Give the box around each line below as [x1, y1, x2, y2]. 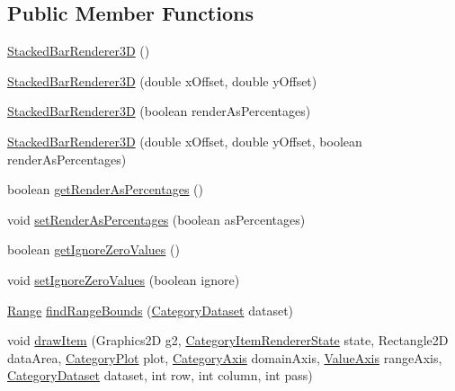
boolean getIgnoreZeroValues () [7, 240, 180, 259]
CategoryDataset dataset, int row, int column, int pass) [7, 366, 313, 385]
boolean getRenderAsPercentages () [7, 180, 204, 199]
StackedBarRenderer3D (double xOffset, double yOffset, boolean [7, 131, 362, 150]
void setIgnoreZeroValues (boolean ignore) [7, 270, 240, 289]
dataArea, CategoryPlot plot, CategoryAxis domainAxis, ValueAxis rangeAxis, [7, 348, 442, 367]
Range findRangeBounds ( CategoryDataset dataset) [7, 300, 294, 319]
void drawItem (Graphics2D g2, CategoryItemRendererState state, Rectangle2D [7, 331, 449, 350]
